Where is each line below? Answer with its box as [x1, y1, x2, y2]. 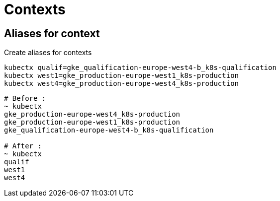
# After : [4, 142, 42, 150]
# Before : [4, 94, 46, 103]
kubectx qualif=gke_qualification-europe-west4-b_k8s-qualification [4, 64, 277, 72]
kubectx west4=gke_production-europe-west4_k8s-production [4, 79, 239, 88]
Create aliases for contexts [4, 48, 92, 57]
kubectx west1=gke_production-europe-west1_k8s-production [4, 71, 239, 80]
